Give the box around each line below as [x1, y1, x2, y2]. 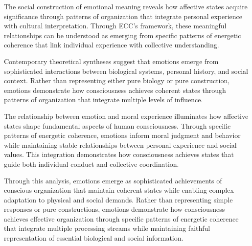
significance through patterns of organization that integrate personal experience [4, 11, 243, 21]
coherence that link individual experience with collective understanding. [4, 40, 219, 50]
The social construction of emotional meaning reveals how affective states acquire [4, 1, 248, 11]
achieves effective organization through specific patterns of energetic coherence [4, 213, 239, 224]
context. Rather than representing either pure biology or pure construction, [4, 75, 230, 86]
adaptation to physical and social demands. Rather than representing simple [4, 194, 233, 204]
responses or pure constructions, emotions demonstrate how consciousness [4, 204, 225, 214]
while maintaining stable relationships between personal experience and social [4, 139, 237, 150]
